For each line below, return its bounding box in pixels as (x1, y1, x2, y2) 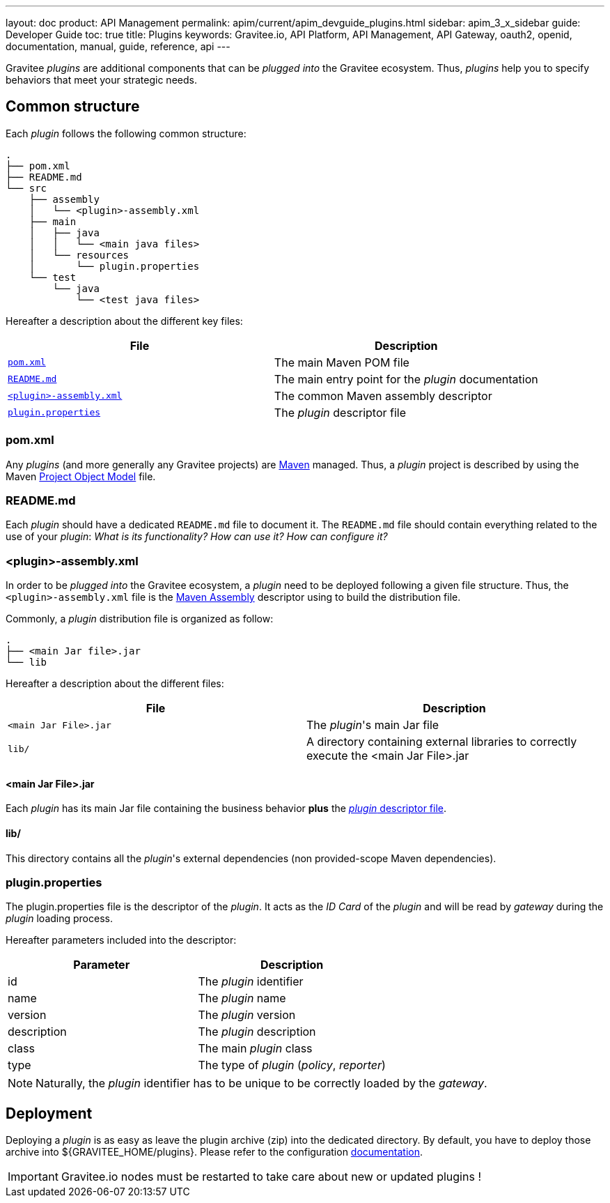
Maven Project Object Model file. (6, 470, 156, 482)
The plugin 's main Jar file (306, 718, 439, 733)
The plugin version (198, 1008, 296, 1022)
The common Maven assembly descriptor (274, 388, 492, 403)
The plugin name (198, 991, 286, 1006)
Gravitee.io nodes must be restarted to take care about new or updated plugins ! (61, 1170, 481, 1184)
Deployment (6, 1104, 93, 1122)
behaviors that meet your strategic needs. (6, 74, 197, 86)
